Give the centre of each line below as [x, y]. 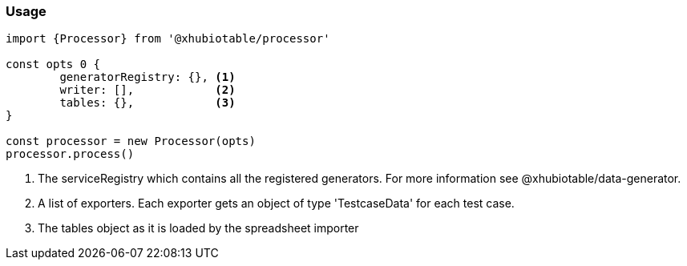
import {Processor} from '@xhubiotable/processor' [168, 39]
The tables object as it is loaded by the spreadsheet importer [198, 228]
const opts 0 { [53, 64]
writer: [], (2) [148, 90]
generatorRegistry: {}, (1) [148, 77]
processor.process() [70, 154]
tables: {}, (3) [148, 103]
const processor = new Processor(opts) [131, 141]
